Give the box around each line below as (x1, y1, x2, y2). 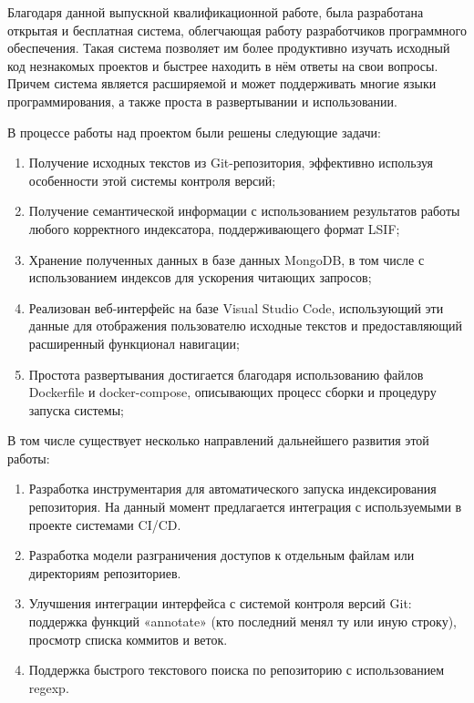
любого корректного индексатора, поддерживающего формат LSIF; (28, 219, 400, 238)
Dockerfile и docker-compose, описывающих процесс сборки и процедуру (28, 382, 437, 402)
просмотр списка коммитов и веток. (28, 629, 228, 648)
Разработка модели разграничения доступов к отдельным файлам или (28, 545, 415, 565)
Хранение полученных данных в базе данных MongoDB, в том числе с (28, 250, 425, 269)
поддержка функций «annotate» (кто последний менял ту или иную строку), (28, 612, 457, 631)
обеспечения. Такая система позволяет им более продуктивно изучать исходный (7, 38, 450, 57)
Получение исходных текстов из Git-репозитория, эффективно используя (28, 153, 434, 172)
